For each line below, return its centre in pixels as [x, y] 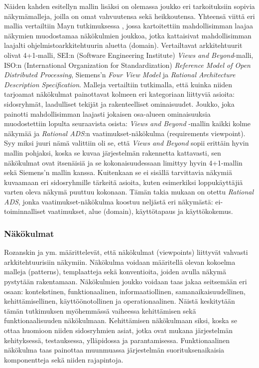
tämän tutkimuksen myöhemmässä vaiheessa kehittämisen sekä [100, 310]
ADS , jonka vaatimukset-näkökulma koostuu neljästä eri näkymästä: [109, 201]
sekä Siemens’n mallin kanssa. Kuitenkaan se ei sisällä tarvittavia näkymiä [118, 172]
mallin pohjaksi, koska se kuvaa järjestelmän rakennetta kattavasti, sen [113, 152]
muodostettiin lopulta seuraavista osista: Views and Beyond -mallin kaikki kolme [128, 123]
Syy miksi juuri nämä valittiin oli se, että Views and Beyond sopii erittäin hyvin [127, 143]
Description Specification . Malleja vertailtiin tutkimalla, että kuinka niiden [118, 84]
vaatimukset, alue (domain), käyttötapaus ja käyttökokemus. [140, 211]
